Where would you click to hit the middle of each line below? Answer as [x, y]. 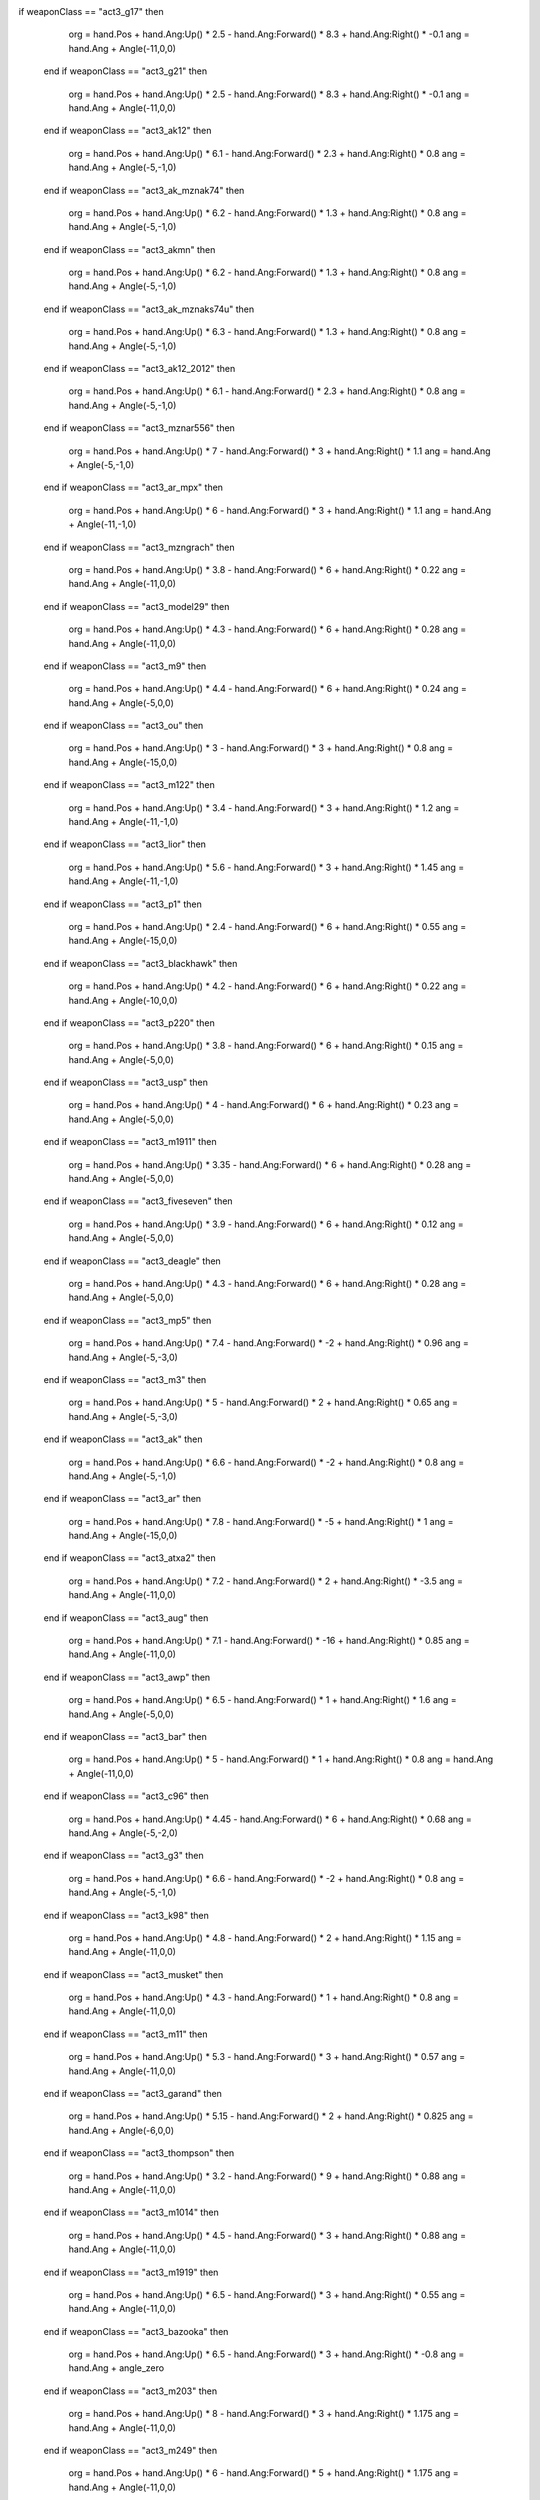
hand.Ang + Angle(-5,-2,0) [123, 1832]
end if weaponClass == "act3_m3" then [125, 1379]
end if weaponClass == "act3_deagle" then [132, 1261]
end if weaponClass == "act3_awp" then [127, 1677]
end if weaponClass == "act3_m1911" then [130, 1142]
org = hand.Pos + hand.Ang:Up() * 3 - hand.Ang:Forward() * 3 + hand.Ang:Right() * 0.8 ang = [261, 748]
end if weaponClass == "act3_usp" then [126, 1082]
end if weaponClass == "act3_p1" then [122, 904]
